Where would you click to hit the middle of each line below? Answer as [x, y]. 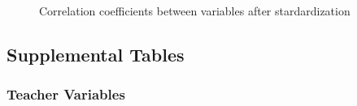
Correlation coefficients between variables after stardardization [195, 11]
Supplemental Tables [96, 54]
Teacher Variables [66, 94]
